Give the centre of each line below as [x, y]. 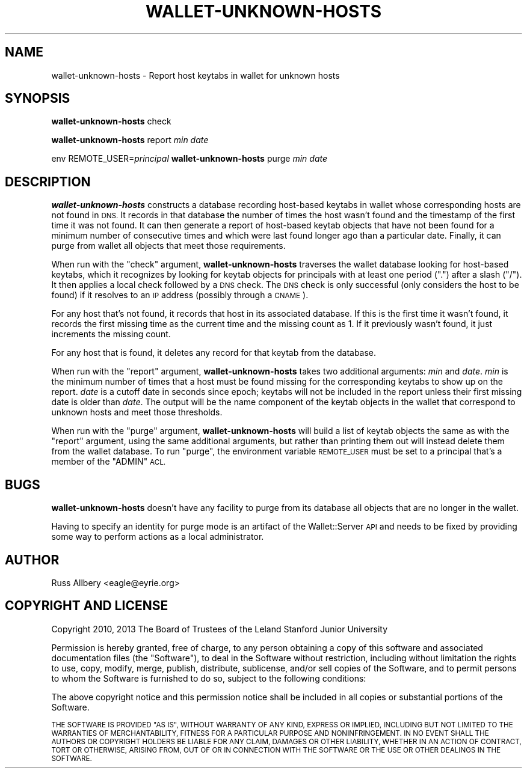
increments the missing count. [111, 334]
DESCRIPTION [48, 182]
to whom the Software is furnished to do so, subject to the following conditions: [209, 678]
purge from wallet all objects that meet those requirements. [168, 246]
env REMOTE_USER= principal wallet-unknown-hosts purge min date [190, 159]
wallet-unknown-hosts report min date [130, 140]
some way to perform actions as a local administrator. [158, 537]
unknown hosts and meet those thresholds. [137, 412]
